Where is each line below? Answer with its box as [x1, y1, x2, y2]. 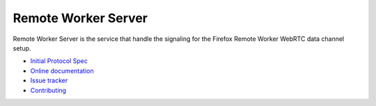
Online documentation [30, 67, 94, 75]
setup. [13, 44, 31, 52]
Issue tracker [30, 76, 68, 85]
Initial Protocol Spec [30, 57, 88, 65]
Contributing [30, 86, 66, 94]
